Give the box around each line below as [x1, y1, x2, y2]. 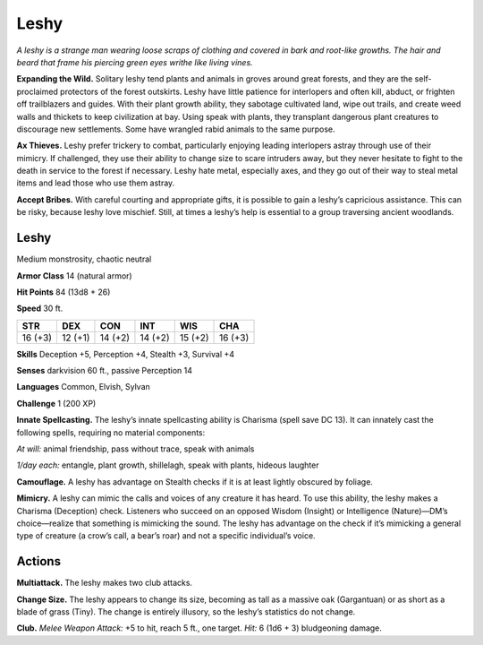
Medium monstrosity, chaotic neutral [16, 254, 152, 264]
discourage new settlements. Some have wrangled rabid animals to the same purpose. [16, 124, 335, 134]
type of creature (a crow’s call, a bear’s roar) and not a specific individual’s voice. [16, 530, 317, 541]
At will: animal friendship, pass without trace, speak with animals [16, 443, 255, 454]
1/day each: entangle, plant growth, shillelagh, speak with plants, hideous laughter [16, 460, 319, 470]
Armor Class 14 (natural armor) [16, 270, 133, 281]
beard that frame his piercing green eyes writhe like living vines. [16, 56, 254, 67]
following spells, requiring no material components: [16, 426, 206, 438]
